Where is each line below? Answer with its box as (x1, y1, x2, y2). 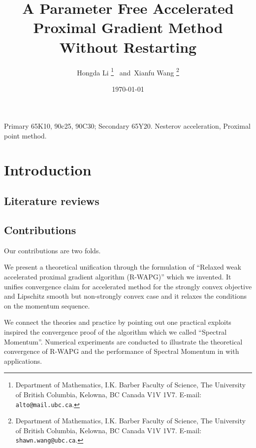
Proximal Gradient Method (33, 17, 223, 37)
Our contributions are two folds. (4, 245, 101, 255)
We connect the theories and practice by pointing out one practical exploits (4, 317, 231, 327)
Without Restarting (59, 36, 197, 57)
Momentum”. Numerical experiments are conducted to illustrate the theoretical (4, 336, 243, 346)
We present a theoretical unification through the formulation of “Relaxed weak (4, 262, 241, 272)
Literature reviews (4, 193, 99, 208)
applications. (4, 355, 42, 366)
